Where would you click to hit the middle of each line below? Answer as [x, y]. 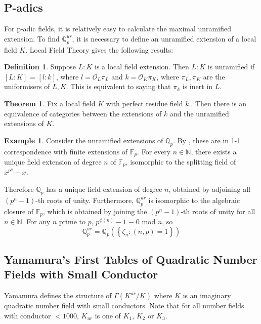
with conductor [28, 315]
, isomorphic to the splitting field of [181, 161]
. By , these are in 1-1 [207, 140]
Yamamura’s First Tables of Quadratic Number [131, 259]
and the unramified [199, 113]
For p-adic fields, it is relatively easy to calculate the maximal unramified [118, 29]
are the [214, 76]
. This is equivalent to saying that [118, 86]
